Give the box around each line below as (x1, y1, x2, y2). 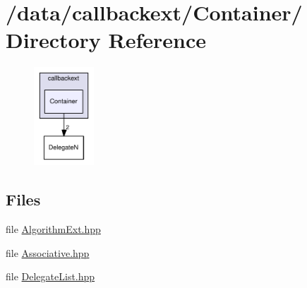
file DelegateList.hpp (6, 269, 95, 284)
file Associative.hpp (6, 245, 90, 260)
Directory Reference (6, 25, 207, 54)
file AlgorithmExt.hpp (6, 221, 101, 236)
